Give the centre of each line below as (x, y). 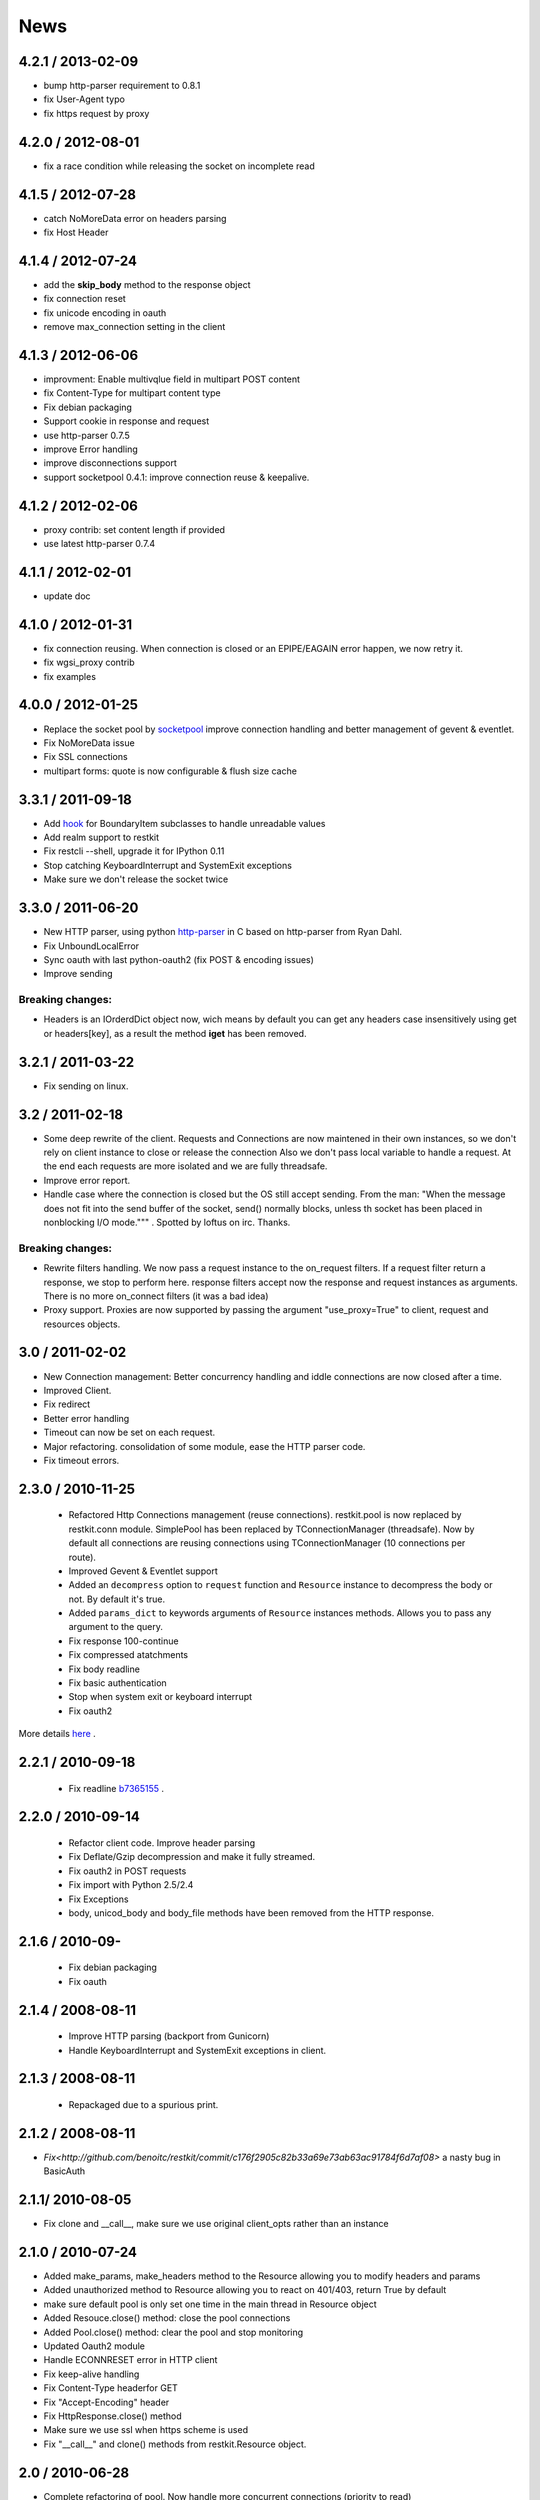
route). (82, 1557)
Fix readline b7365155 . (116, 1788)
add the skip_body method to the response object (147, 284)
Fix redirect (67, 1404)
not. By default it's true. (116, 1599)
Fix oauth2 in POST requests (127, 1871)
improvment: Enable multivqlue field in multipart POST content (171, 379)
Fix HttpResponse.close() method (112, 2416)
